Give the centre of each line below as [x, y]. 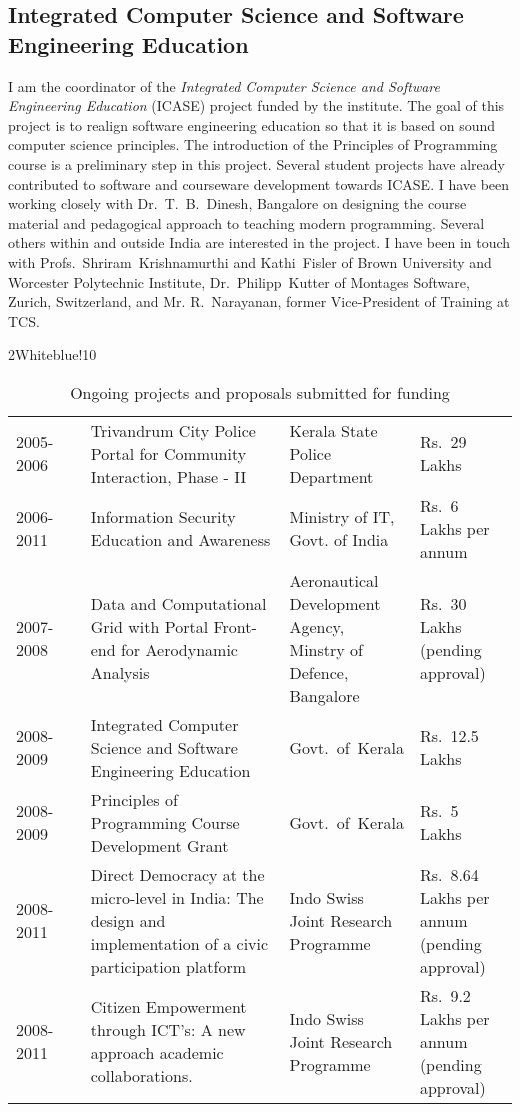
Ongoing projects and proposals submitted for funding [260, 392]
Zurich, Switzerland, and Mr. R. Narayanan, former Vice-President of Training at [259, 301]
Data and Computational [178, 603]
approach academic [157, 1053]
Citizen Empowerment [168, 1007]
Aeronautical [334, 580]
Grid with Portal [149, 626]
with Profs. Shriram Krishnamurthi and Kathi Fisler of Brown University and [250, 261]
